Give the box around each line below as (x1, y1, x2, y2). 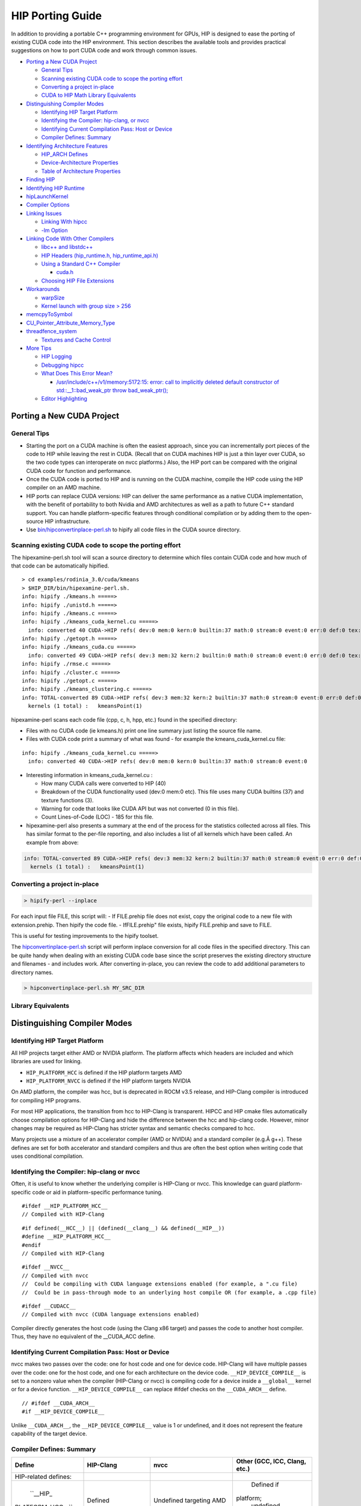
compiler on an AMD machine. (26, 484, 102, 491)
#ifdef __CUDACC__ (22, 1302, 76, 1310)
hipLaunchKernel (26, 193, 69, 200)
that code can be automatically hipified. (11, 562, 110, 569)
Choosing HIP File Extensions (41, 277, 114, 284)
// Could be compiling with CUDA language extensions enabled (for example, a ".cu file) (22, 1281, 298, 1287)
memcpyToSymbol (26, 311, 73, 318)
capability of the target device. (11, 1429, 87, 1437)
